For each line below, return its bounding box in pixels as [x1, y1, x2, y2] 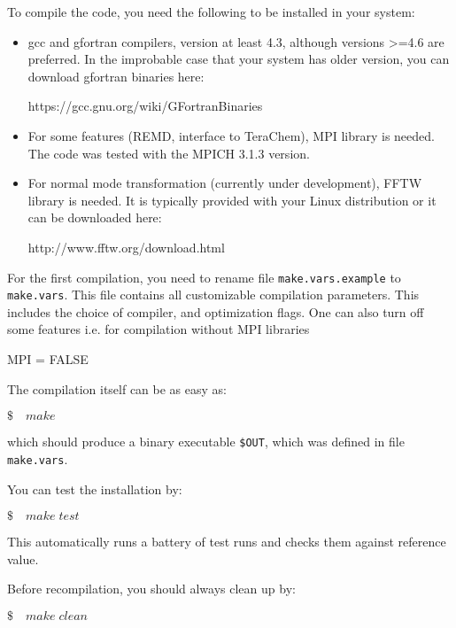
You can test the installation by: [7, 479, 182, 498]
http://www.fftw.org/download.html [27, 237, 225, 256]
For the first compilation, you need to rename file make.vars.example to [7, 267, 401, 286]
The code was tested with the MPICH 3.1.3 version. [27, 143, 310, 162]
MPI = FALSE [7, 350, 89, 368]
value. [7, 549, 39, 568]
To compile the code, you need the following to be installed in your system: [7, 3, 415, 20]
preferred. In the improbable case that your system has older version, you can [27, 50, 450, 68]
